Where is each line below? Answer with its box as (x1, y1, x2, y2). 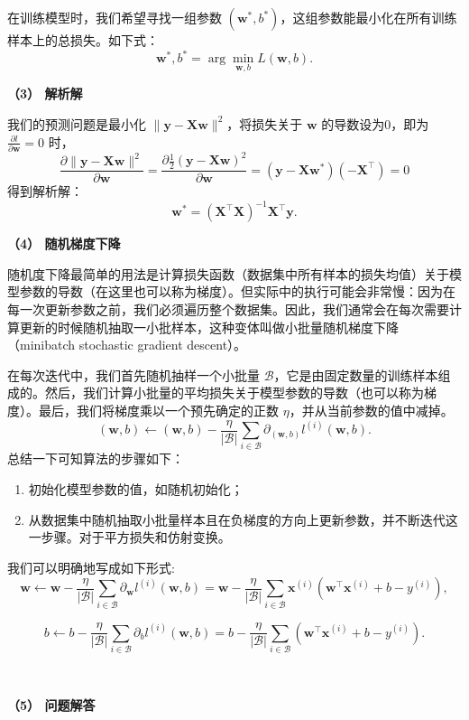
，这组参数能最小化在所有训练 (280, 8, 457, 26)
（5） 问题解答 (7, 695, 96, 714)
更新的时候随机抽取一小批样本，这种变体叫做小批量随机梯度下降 (19, 317, 399, 336)
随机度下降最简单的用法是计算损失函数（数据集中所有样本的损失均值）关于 (7, 264, 449, 283)
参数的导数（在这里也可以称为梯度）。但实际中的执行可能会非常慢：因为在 (19, 282, 455, 301)
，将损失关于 (226, 114, 303, 133)
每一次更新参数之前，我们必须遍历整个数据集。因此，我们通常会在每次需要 (7, 300, 449, 319)
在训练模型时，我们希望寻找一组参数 (7, 8, 222, 26)
